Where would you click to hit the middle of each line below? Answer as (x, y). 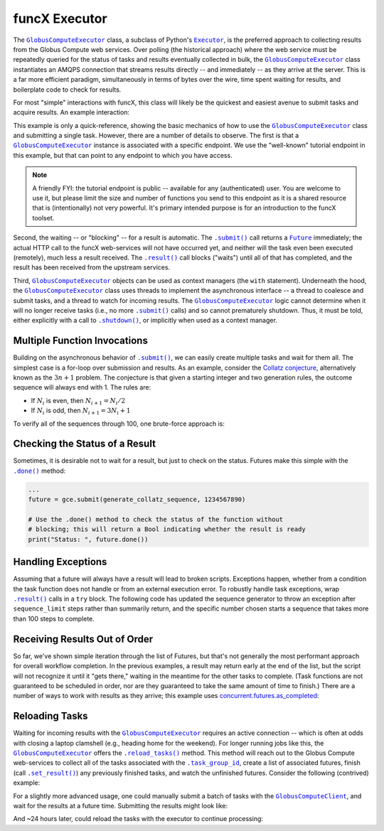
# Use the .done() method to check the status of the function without (156, 520)
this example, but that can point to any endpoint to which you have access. (123, 155)
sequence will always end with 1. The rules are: (82, 387)
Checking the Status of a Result (85, 444)
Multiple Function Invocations (81, 341)
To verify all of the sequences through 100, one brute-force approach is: (119, 424)
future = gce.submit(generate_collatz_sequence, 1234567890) (137, 500)
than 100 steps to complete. (54, 618)
